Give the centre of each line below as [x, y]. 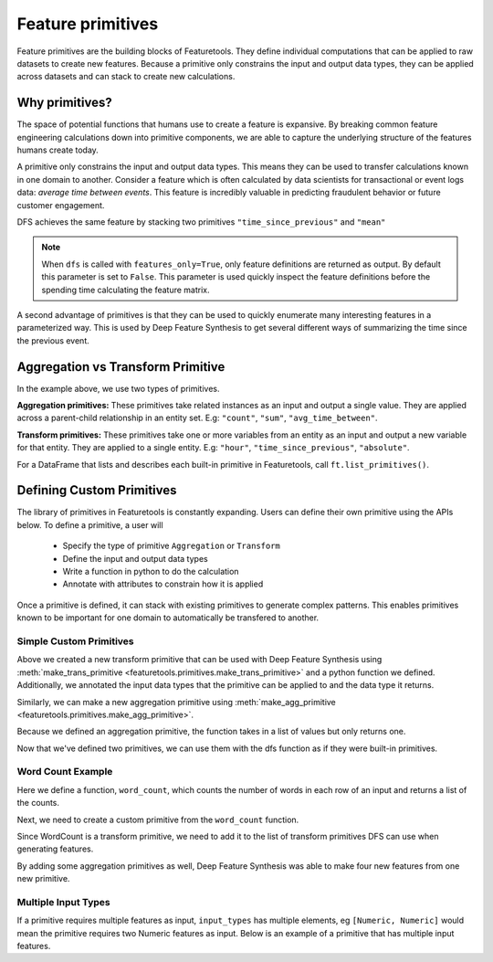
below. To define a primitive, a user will [90, 524]
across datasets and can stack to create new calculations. [126, 77]
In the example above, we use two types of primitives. [118, 388]
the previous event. [53, 340]
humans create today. [58, 150]
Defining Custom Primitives [97, 490]
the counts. [38, 803]
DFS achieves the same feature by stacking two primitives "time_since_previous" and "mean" [201, 222]
